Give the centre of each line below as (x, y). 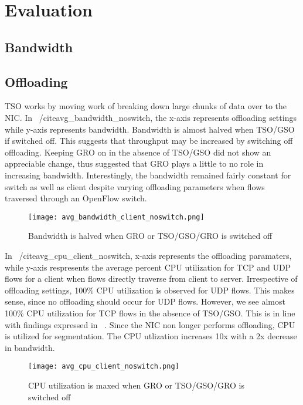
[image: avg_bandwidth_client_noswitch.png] (116, 217)
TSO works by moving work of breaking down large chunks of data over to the (146, 106)
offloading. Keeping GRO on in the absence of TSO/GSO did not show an (138, 152)
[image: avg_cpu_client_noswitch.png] (104, 367)
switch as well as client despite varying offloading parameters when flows (135, 186)
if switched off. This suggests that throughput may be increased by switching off (149, 141)
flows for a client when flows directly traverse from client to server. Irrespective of (151, 279)
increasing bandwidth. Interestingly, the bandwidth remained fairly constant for (148, 175)
